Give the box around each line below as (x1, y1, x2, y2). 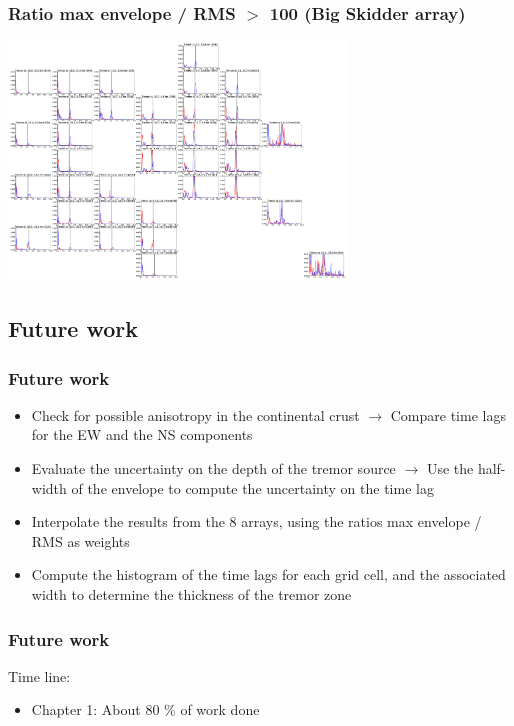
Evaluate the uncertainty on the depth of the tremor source (31, 458, 396, 479)
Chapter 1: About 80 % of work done (31, 699, 260, 720)
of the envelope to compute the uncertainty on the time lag (71, 477, 434, 498)
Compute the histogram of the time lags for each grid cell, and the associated (31, 564, 506, 585)
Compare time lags (390, 404, 506, 425)
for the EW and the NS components (31, 424, 253, 445)
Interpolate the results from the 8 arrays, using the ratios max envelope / (31, 511, 482, 532)
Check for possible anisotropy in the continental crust (31, 404, 360, 425)
